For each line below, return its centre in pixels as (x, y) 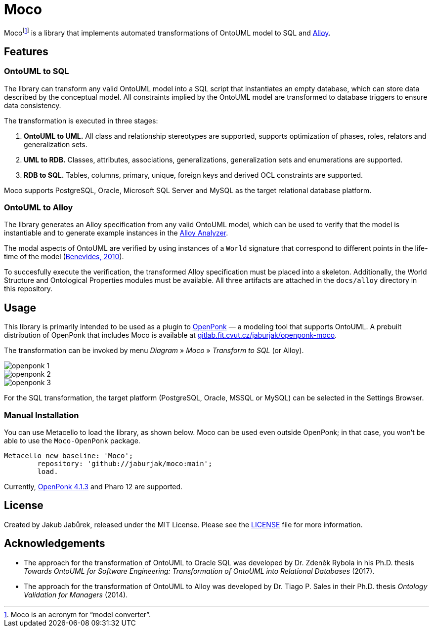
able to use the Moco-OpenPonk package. (72, 440)
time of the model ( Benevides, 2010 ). (64, 257)
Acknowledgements (55, 544)
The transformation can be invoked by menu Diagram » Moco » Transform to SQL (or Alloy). (154, 351)
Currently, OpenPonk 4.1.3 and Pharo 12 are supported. (93, 486)
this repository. (28, 289)
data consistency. (33, 105)
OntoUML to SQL (37, 71)
